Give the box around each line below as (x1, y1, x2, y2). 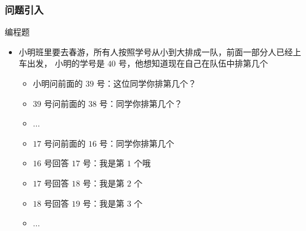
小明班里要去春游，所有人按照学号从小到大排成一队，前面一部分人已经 (18, 45, 293, 58)
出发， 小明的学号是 (27, 57, 105, 69)
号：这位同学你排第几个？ (96, 77, 196, 89)
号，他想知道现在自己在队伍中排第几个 (118, 57, 268, 69)
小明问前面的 (33, 77, 83, 89)
